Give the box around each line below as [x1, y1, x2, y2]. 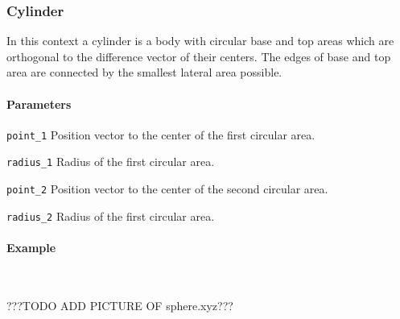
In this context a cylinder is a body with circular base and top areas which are [6, 32, 394, 49]
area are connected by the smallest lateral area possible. [6, 64, 282, 81]
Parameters [6, 95, 72, 112]
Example [6, 239, 56, 256]
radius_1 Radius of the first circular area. [6, 153, 215, 170]
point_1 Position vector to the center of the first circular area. [6, 126, 315, 143]
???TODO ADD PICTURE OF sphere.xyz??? [6, 296, 233, 313]
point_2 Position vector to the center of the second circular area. [6, 180, 328, 197]
